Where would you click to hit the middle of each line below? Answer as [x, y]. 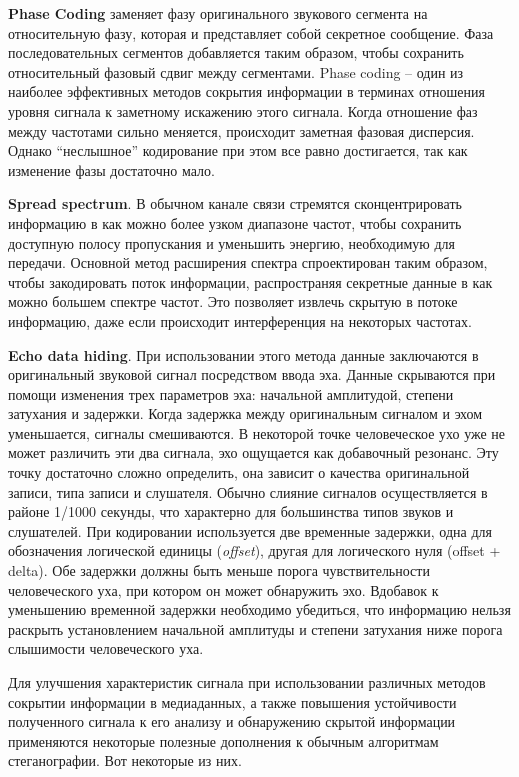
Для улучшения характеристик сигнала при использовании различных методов [247, 682]
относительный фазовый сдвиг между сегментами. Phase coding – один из [236, 71]
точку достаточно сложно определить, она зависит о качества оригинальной [239, 472]
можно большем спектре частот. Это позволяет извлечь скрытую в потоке [233, 301]
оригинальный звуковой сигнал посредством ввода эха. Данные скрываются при [252, 374]
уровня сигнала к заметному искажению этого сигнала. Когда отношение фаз [243, 110]
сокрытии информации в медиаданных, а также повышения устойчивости [232, 701]
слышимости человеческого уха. [106, 648]
